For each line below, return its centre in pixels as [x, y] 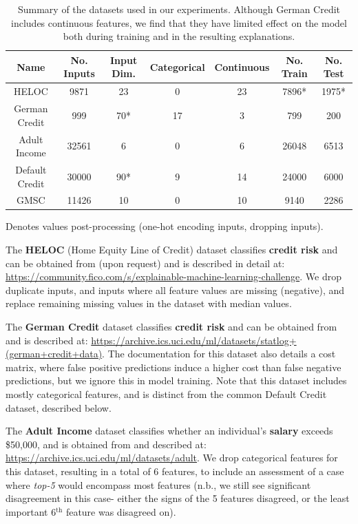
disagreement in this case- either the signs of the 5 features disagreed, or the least [178, 498]
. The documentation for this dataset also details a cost [219, 354]
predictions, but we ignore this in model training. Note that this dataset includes [176, 380]
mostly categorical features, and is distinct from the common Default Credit [166, 394]
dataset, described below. [59, 407]
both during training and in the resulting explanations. [179, 36]
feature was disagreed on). [121, 511]
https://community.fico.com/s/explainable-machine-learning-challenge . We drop [173, 276]
